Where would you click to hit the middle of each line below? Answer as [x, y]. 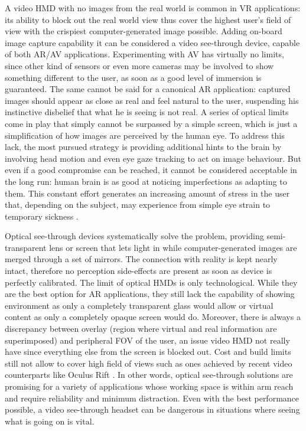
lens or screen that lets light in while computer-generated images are [173, 247]
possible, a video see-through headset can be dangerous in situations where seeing [152, 409]
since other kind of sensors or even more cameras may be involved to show [139, 65]
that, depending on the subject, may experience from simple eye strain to [138, 205]
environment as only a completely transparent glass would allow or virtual [139, 305]
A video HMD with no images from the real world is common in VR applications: [153, 8]
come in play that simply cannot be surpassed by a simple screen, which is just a [151, 123]
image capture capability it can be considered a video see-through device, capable [152, 42]
